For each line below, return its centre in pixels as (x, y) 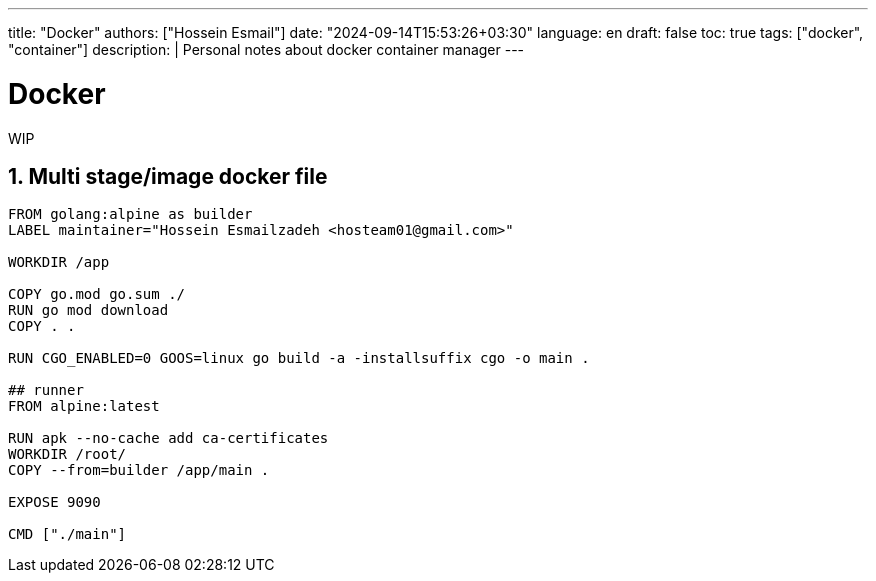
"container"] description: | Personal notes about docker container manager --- (266, 49)
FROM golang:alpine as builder (130, 214)
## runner (46, 390)
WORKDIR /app (59, 262)
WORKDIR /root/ (67, 454)
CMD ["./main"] (67, 534)
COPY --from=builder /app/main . (139, 470)
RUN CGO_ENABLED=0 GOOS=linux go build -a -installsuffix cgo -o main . (299, 358)
